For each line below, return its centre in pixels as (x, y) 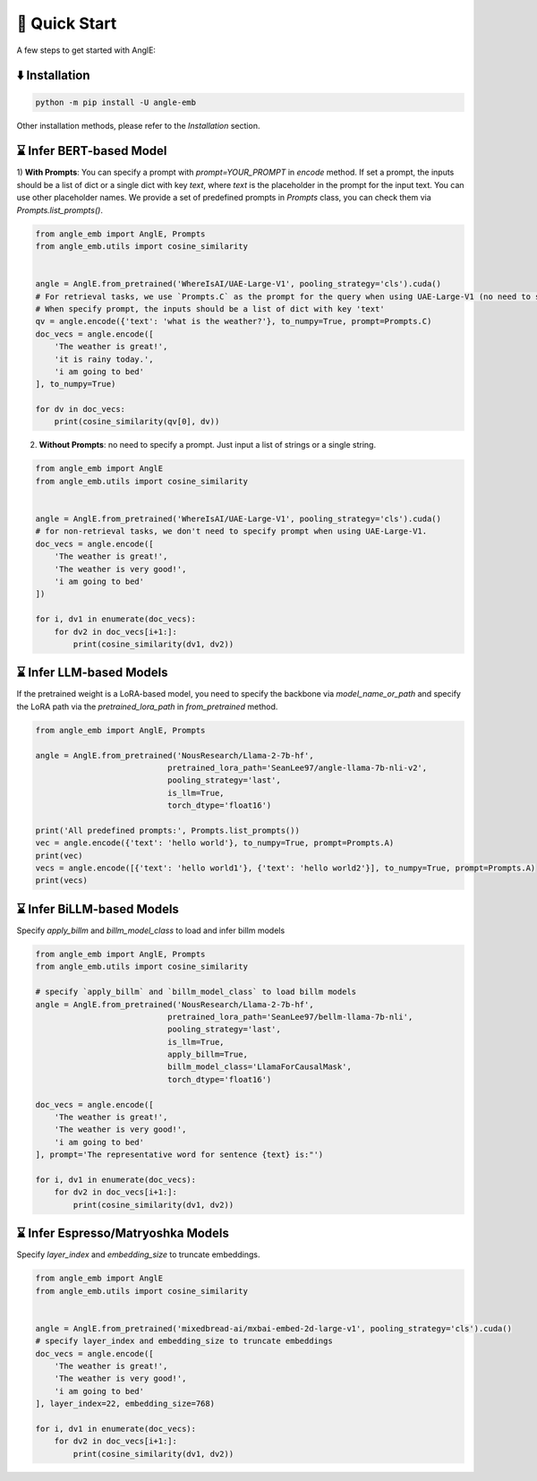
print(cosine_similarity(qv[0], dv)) (137, 422)
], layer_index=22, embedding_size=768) (125, 1404)
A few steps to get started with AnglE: (86, 50)
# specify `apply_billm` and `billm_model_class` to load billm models (196, 992)
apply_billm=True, (207, 1055)
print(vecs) (62, 881)
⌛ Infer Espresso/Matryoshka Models (123, 1233)
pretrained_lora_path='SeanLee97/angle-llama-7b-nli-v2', (297, 767)
